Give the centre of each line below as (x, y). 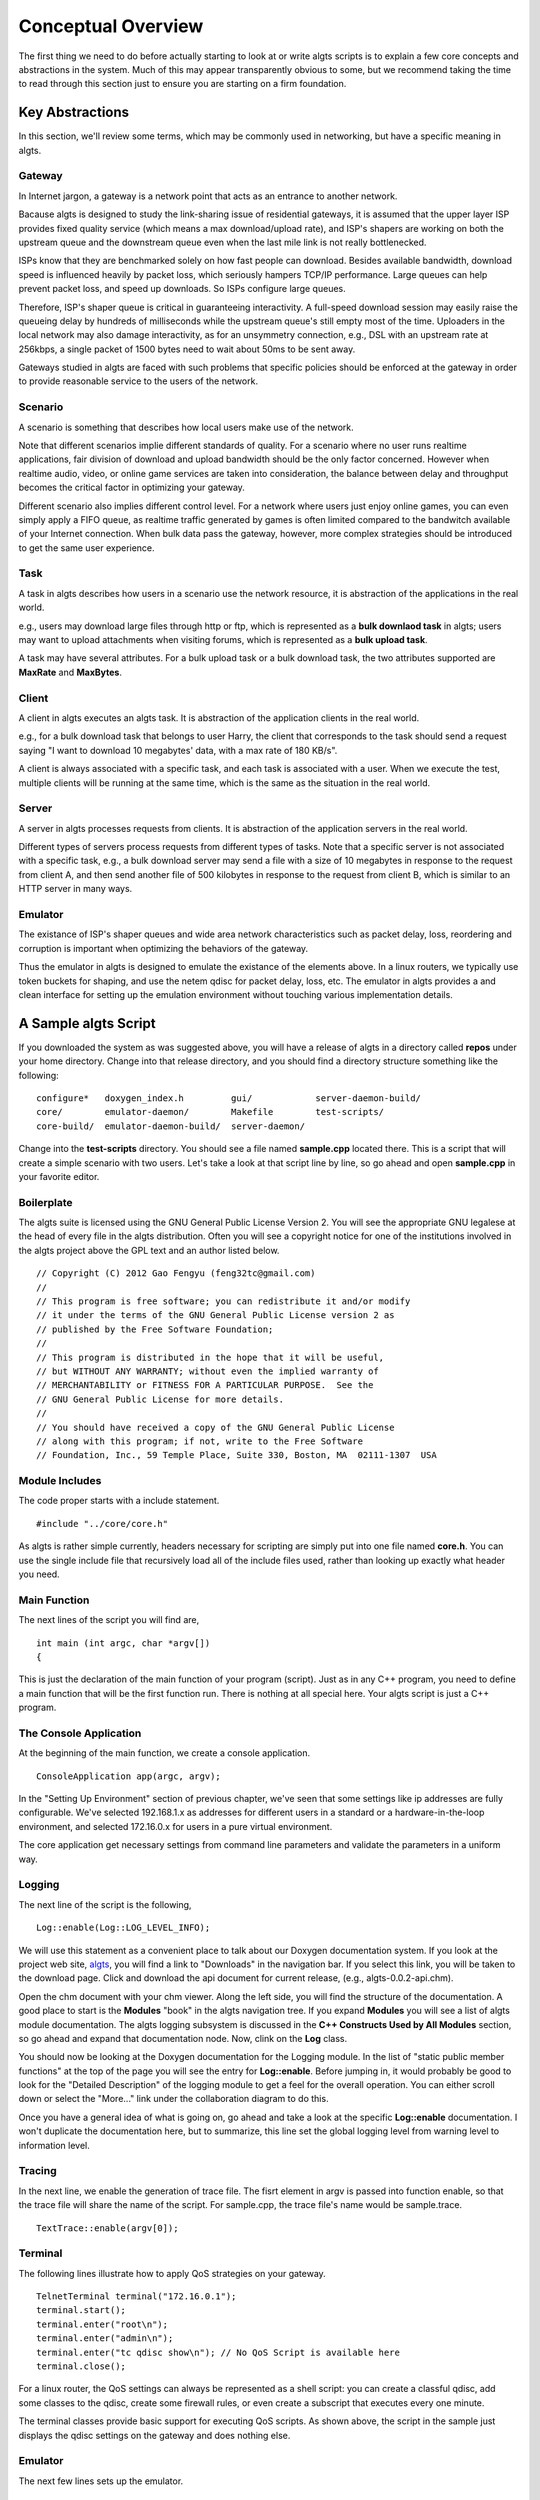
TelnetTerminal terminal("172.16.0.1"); (136, 2296)
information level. (54, 2145)
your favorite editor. (59, 1176)
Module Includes (60, 1481)
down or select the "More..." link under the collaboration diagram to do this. (173, 2099)
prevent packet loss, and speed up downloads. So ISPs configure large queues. (182, 289)
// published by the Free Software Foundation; (155, 1329)
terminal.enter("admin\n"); (105, 2338)
